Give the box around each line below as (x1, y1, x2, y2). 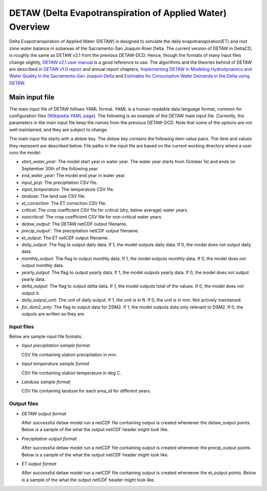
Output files (9, 401, 39, 407)
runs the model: (9, 149, 42, 155)
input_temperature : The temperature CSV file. (21, 186, 115, 192)
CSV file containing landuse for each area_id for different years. (21, 388, 151, 394)
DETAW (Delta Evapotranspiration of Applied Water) (9, 7, 227, 18)
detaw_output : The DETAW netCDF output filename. (21, 221, 128, 227)
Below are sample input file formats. (9, 334, 83, 340)
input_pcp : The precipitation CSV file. (21, 179, 98, 185)
